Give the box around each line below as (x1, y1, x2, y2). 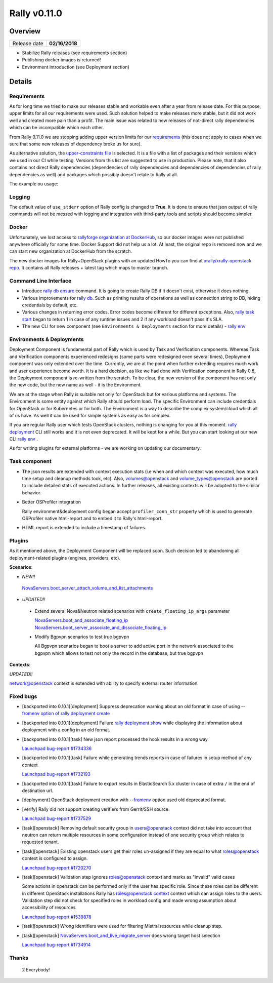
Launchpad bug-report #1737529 (22, 815, 91, 821)
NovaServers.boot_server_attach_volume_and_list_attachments (22, 585, 153, 591)
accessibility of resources (22, 905, 76, 911)
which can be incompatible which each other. (9, 125, 104, 131)
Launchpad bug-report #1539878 (22, 914, 92, 920)
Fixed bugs (9, 693, 37, 700)
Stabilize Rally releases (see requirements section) (22, 50, 127, 56)
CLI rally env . (9, 436, 38, 442)
